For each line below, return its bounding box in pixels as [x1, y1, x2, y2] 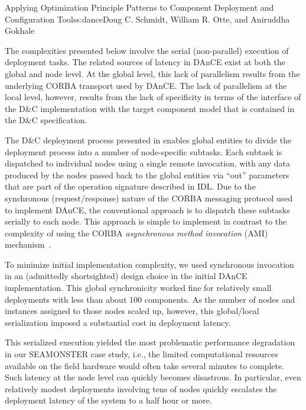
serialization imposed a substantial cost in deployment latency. [5, 316, 231, 328]
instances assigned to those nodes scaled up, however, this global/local [5, 305, 259, 317]
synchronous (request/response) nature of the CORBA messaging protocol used [5, 191, 293, 204]
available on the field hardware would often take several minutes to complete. [5, 359, 285, 371]
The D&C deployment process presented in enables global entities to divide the [5, 133, 292, 146]
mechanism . [5, 238, 51, 251]
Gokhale [5, 24, 35, 37]
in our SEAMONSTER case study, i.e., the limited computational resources [5, 348, 278, 360]
